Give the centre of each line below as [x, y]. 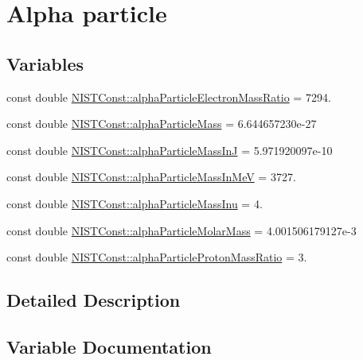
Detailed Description [94, 300]
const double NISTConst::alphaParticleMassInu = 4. [135, 203]
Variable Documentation [109, 346]
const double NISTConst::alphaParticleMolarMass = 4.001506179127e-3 [181, 230]
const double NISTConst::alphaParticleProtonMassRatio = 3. [157, 257]
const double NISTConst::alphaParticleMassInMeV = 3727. [151, 177]
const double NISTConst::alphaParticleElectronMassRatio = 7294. [169, 97]
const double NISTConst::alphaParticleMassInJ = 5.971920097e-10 [170, 150]
